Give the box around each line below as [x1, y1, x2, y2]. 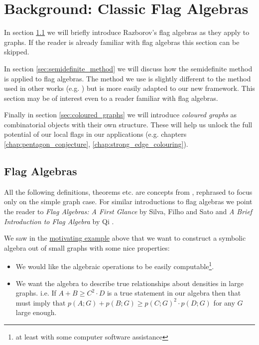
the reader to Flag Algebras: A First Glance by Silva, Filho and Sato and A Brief [4, 206, 253, 217]
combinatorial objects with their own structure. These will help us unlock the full [4, 119, 253, 129]
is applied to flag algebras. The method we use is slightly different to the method [4, 73, 251, 83]
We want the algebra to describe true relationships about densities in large [15, 278, 244, 288]
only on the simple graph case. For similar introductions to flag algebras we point [4, 196, 253, 207]
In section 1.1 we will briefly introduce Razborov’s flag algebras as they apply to [4, 27, 250, 37]
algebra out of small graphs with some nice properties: [4, 242, 170, 253]
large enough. [15, 307, 57, 318]
